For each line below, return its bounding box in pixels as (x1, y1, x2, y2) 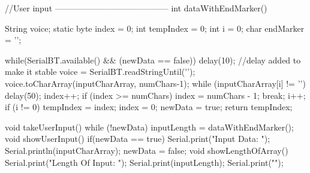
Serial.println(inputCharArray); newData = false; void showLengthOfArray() (5, 144, 288, 156)
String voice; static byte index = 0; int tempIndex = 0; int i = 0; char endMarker (5, 22, 305, 34)
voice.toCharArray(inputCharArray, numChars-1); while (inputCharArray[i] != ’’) (5, 77, 306, 89)
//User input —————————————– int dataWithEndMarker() (5, 2, 267, 14)
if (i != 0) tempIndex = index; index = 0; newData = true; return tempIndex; (5, 101, 293, 113)
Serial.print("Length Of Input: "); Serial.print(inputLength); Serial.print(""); (5, 156, 284, 168)
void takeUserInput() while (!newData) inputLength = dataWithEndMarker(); (5, 120, 294, 133)
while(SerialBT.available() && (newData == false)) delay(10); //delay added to (5, 53, 301, 66)
